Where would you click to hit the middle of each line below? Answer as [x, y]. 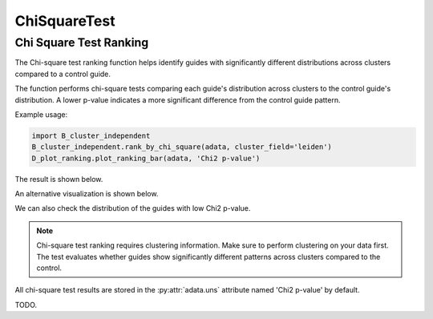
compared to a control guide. [63, 74]
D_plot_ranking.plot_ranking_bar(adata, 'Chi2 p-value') [146, 158]
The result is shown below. [59, 179]
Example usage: [41, 114]
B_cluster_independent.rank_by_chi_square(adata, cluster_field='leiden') [182, 147]
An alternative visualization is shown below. [87, 194]
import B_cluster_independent [91, 135]
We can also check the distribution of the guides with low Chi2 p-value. [133, 208]
